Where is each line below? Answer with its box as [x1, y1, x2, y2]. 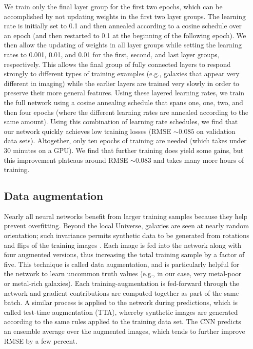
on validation [196, 126, 235, 136]
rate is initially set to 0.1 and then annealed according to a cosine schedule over [4, 21, 242, 31]
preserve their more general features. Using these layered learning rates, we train [4, 87, 245, 98]
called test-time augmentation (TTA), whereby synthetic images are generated [4, 306, 238, 317]
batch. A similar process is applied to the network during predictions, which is [4, 297, 238, 307]
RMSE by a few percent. [4, 335, 78, 346]
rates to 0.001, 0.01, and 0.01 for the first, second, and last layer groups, [4, 49, 219, 59]
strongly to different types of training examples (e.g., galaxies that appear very [4, 68, 240, 79]
